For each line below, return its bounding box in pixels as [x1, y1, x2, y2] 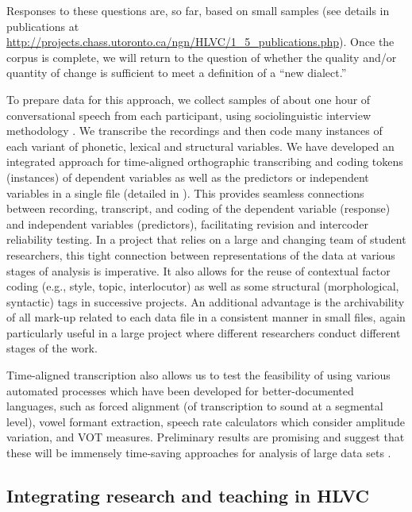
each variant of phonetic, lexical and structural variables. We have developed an [6, 137, 395, 154]
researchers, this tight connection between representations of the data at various [6, 246, 395, 263]
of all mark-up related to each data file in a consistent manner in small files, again [6, 309, 406, 325]
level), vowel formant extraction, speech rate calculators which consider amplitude [6, 413, 406, 429]
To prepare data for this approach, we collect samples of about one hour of [6, 90, 371, 107]
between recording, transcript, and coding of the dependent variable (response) [6, 200, 391, 217]
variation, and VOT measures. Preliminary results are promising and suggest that [6, 429, 405, 445]
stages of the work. [6, 340, 98, 356]
